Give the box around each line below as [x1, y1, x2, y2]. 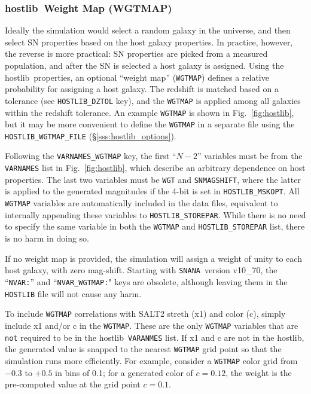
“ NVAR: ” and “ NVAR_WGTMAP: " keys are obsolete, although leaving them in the [5, 275, 288, 288]
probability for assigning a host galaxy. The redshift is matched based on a [5, 83, 279, 95]
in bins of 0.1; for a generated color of [55, 366, 193, 378]
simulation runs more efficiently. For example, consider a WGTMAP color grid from [5, 354, 298, 366]
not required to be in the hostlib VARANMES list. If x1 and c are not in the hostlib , [5, 331, 304, 343]
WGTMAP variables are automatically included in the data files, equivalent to [5, 197, 278, 209]
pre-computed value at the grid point [5, 378, 141, 390]
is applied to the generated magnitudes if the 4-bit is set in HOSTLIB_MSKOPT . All [5, 185, 300, 197]
